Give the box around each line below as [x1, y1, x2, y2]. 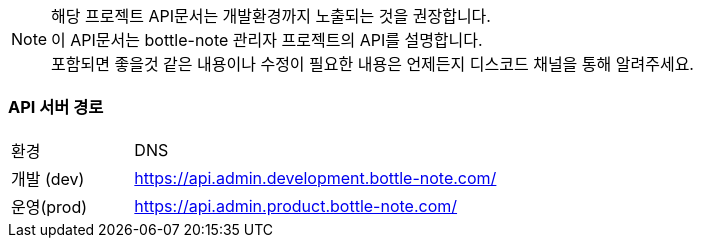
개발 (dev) [11, 168, 85, 189]
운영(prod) [11, 196, 88, 217]
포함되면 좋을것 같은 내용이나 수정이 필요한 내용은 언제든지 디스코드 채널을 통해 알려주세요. [51, 54, 694, 74]
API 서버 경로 [8, 97, 104, 118]
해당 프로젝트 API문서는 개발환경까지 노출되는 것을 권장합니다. [51, 6, 491, 26]
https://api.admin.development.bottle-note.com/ [134, 167, 497, 188]
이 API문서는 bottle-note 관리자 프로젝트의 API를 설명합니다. [51, 30, 483, 50]
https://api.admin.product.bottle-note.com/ [134, 195, 458, 216]
